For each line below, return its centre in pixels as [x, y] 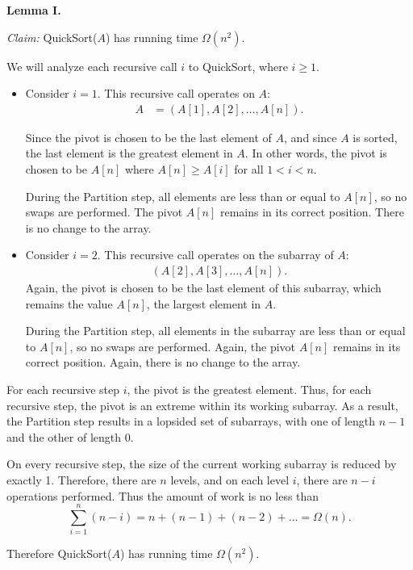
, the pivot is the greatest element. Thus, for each [249, 389]
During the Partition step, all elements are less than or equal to [183, 196]
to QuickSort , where [238, 66]
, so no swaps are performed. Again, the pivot [183, 346]
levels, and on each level [230, 479]
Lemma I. [34, 10]
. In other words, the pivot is [316, 153]
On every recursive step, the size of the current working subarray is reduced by [202, 464]
